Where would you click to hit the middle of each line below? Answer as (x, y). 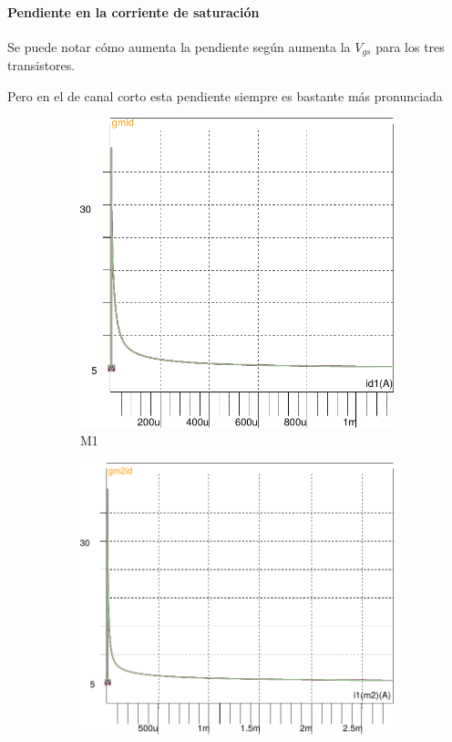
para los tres (410, 46)
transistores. (41, 65)
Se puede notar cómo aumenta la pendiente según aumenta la (179, 46)
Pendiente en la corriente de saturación (134, 11)
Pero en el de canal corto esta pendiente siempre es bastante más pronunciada (225, 95)
